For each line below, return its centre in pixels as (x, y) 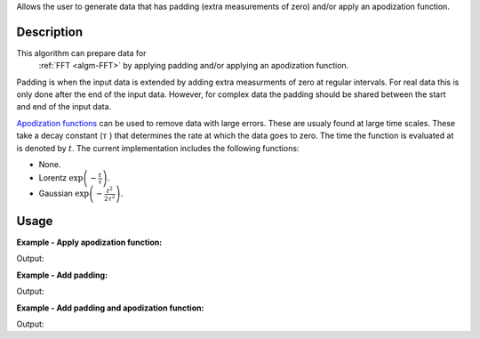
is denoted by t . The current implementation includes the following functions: (158, 148)
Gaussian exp (64, 194)
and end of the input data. (64, 107)
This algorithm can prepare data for (81, 52)
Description (50, 32)
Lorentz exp (61, 178)
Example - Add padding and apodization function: (110, 308)
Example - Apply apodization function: (89, 242)
